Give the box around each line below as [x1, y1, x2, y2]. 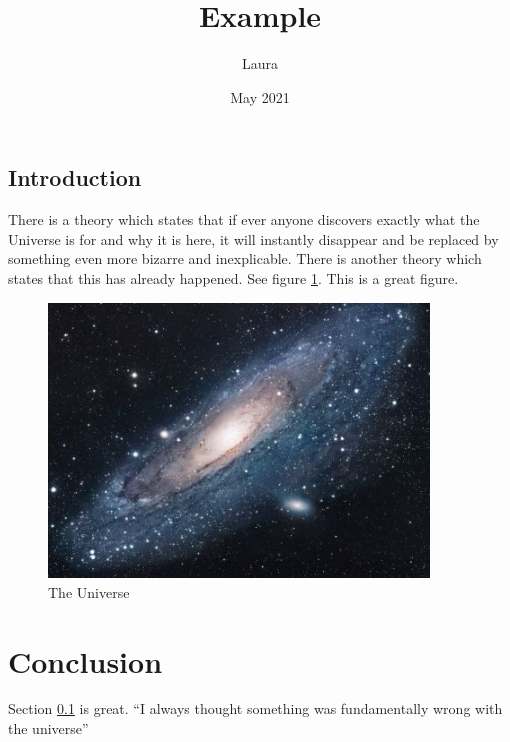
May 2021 [230, 86, 290, 107]
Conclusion [8, 640, 163, 681]
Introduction [8, 162, 142, 193]
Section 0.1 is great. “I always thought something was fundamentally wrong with [8, 698, 503, 719]
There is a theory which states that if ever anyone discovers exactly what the [8, 209, 480, 230]
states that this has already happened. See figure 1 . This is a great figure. [8, 267, 459, 288]
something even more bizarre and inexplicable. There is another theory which [8, 248, 482, 269]
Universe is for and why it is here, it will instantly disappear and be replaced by [8, 228, 499, 249]
